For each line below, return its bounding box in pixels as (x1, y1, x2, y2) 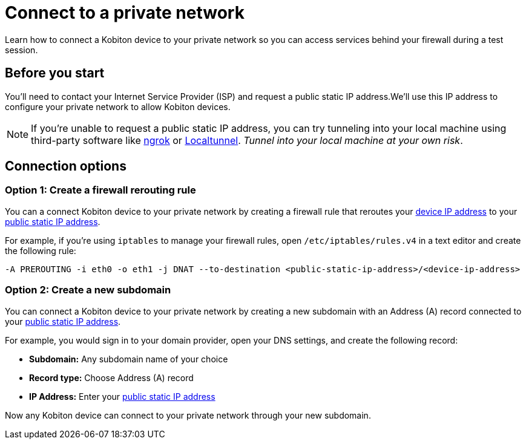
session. (5, 44, 38, 55)
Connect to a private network (5, 2, 245, 23)
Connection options (5, 158, 127, 174)
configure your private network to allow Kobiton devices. (5, 101, 231, 112)
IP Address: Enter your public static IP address (29, 391, 215, 402)
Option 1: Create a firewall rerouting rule (5, 184, 196, 197)
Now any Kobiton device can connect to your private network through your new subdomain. (5, 410, 371, 420)
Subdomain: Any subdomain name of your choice (29, 353, 228, 364)
